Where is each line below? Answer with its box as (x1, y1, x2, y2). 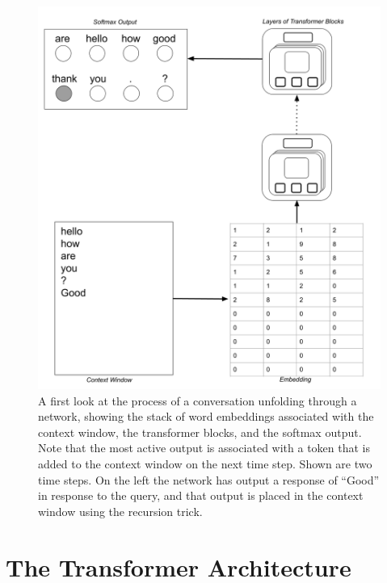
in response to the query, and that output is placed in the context (38, 487, 364, 504)
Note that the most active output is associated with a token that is (38, 439, 371, 456)
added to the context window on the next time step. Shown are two (38, 455, 372, 472)
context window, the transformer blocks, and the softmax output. (38, 423, 362, 440)
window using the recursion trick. (38, 502, 203, 519)
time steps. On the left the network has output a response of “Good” (38, 471, 380, 488)
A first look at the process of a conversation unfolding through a (38, 392, 357, 409)
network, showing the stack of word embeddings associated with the (38, 408, 374, 425)
